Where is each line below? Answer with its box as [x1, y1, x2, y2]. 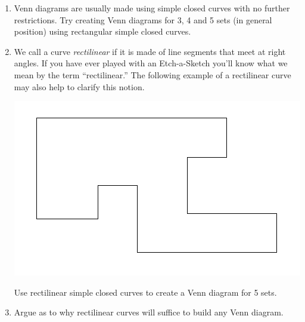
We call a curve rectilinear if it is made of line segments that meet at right [14, 45, 286, 57]
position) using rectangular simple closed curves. [14, 25, 191, 38]
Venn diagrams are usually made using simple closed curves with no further [14, 2, 290, 14]
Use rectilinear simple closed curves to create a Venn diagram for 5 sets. [14, 286, 277, 298]
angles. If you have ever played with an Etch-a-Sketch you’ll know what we [14, 57, 288, 69]
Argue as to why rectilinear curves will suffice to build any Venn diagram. [14, 306, 284, 318]
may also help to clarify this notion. [14, 80, 145, 93]
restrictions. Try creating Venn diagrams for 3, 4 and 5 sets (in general [14, 13, 272, 26]
